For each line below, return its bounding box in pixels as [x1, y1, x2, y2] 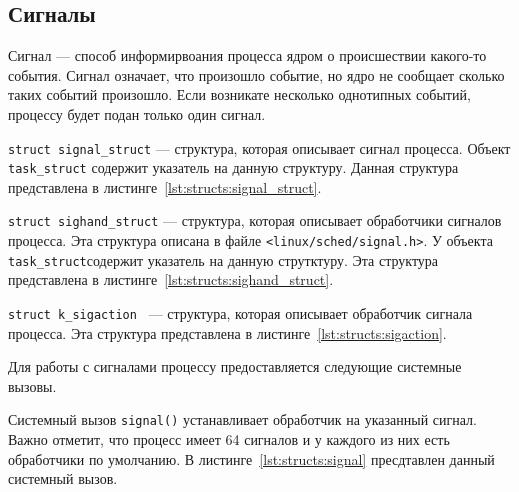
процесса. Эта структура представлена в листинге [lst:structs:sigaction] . [8, 322, 447, 343]
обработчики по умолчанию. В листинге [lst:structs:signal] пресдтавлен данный [8, 448, 495, 469]
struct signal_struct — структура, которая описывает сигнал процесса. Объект [8, 137, 511, 158]
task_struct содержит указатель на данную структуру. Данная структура [8, 157, 459, 178]
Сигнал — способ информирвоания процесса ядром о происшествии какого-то [8, 45, 487, 66]
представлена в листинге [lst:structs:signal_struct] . [8, 176, 322, 197]
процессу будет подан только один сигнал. [8, 103, 266, 124]
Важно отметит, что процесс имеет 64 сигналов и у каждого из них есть [8, 429, 450, 450]
